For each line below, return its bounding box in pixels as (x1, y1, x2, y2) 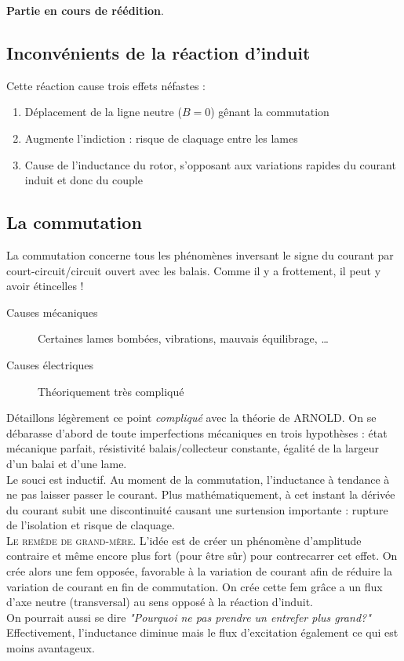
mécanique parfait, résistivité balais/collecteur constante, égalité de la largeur (6, 440, 379, 456)
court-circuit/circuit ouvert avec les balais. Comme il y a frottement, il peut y (6, 262, 381, 278)
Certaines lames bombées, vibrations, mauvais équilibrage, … (38, 330, 329, 347)
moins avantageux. (6, 640, 95, 656)
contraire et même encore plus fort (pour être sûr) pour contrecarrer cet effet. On (6, 547, 398, 564)
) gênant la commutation (210, 104, 329, 120)
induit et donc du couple (24, 172, 143, 188)
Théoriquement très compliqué (38, 383, 184, 399)
